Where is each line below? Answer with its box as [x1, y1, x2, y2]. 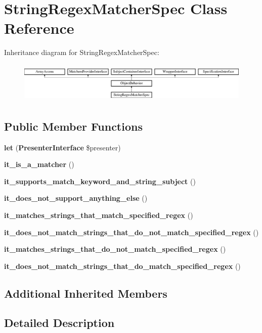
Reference [4, 18, 74, 38]
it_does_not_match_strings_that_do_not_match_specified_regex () [4, 227, 259, 237]
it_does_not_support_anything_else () [4, 193, 148, 203]
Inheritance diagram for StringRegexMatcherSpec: [4, 47, 159, 58]
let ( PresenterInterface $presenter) [4, 142, 121, 152]
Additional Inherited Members [4, 285, 167, 301]
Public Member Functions [4, 118, 143, 134]
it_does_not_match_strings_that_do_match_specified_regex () [4, 260, 241, 271]
